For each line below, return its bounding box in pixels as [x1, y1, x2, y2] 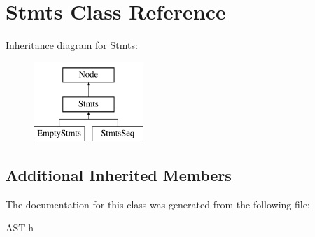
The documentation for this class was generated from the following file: [6, 196, 310, 211]
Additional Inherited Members [6, 164, 232, 186]
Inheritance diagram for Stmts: [6, 38, 138, 52]
